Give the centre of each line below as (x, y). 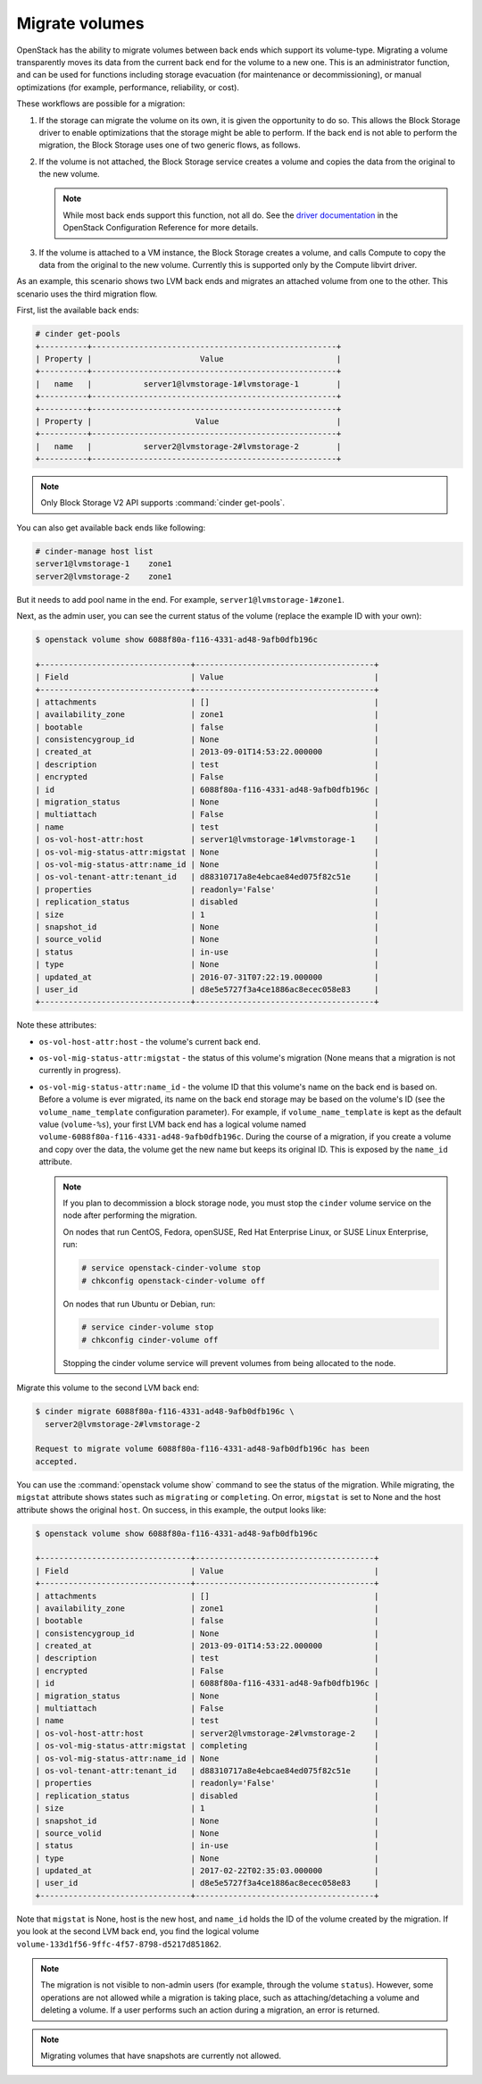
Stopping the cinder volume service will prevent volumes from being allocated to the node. (229, 1363)
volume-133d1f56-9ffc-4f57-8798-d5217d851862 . (119, 1944)
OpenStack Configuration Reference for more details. (161, 228)
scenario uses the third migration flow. (87, 294)
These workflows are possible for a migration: (101, 104)
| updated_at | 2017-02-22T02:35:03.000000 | (207, 1871)
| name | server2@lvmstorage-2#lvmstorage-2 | (188, 446)
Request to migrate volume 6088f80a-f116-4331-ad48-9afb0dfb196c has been (203, 1449)
